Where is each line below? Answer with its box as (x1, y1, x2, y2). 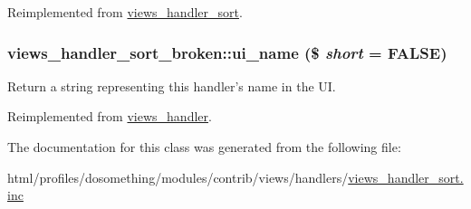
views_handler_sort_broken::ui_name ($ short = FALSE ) (7, 41, 447, 63)
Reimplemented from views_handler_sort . (7, 3, 243, 21)
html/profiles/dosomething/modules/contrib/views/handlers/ (7, 167, 349, 186)
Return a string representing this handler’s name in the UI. (7, 76, 336, 95)
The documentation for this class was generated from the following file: (7, 138, 401, 156)
